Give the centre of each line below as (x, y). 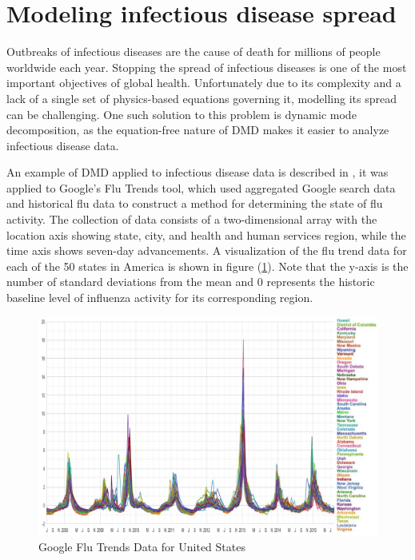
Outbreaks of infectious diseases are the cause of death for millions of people (194, 52)
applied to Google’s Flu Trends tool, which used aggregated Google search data (201, 187)
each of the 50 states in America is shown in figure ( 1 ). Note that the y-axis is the (207, 266)
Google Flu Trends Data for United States (142, 546)
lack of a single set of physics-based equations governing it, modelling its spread (202, 98)
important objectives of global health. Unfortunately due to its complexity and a (204, 83)
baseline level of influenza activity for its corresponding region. (160, 298)
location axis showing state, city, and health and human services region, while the (206, 234)
